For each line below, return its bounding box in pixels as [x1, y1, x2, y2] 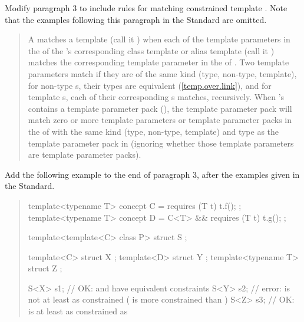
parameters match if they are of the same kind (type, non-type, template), [28, 67, 297, 79]
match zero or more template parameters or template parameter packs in [28, 114, 292, 126]
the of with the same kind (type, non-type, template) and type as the [28, 125, 279, 137]
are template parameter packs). [28, 148, 141, 161]
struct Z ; [28, 262, 62, 274]
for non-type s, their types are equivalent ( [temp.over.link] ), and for [28, 79, 272, 91]
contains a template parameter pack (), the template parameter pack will [28, 102, 292, 114]
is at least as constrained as [28, 305, 128, 317]
